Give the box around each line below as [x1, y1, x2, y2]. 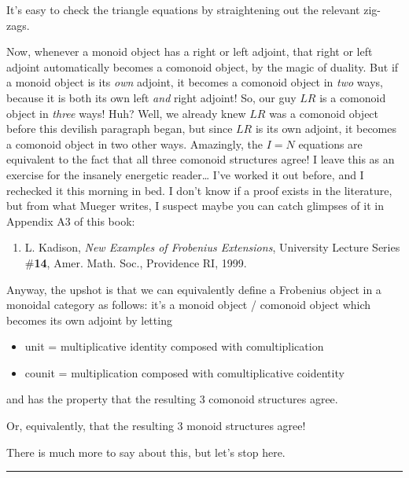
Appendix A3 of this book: [6, 212, 135, 229]
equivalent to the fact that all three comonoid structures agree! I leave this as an [6, 151, 395, 167]
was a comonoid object [269, 105, 379, 121]
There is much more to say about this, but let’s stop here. [6, 443, 286, 460]
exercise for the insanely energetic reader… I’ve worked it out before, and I [6, 166, 364, 182]
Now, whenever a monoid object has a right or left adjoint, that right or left [6, 43, 373, 60]
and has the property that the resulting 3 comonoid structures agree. [6, 391, 338, 407]
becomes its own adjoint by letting [6, 311, 172, 328]
